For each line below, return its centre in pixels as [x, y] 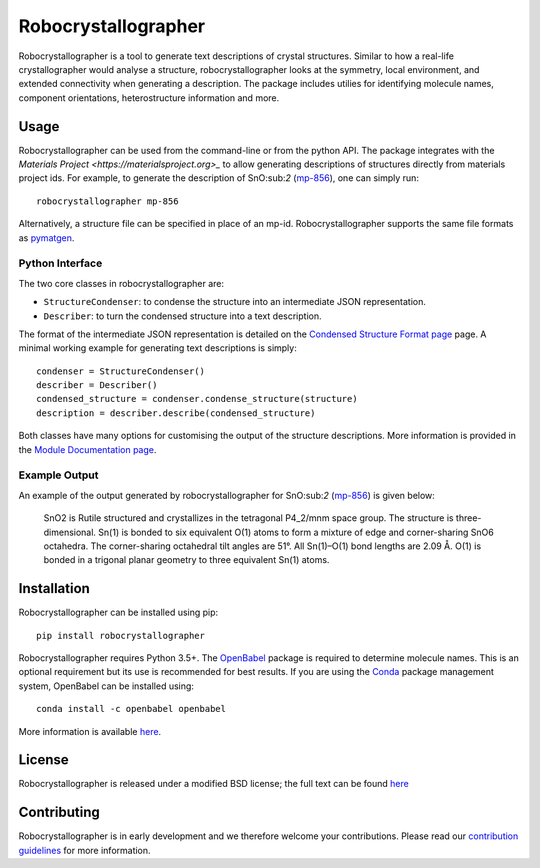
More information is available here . [90, 731]
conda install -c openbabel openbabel [131, 709]
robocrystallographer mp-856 [107, 201]
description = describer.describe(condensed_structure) [176, 413]
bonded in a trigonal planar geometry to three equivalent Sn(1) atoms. [186, 560]
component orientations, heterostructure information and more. [149, 97]
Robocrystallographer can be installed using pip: [118, 612]
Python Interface [60, 263]
